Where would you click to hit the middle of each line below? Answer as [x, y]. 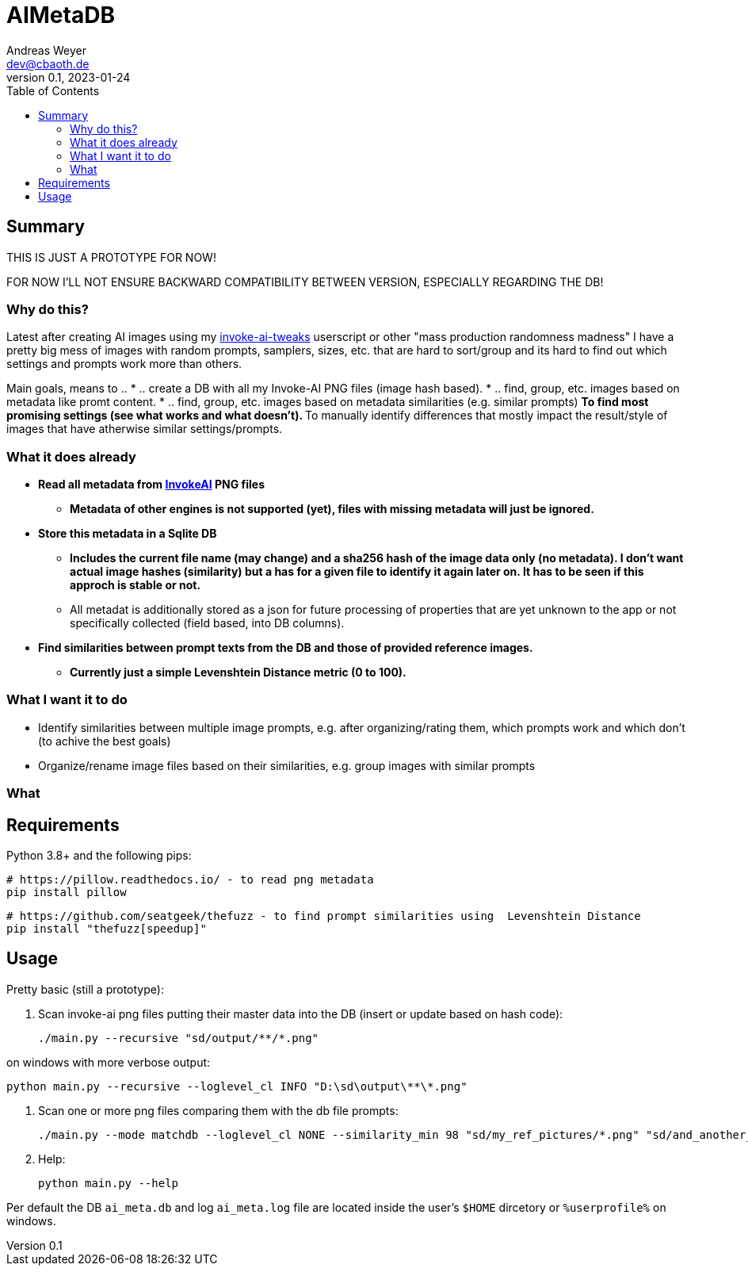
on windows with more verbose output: [109, 1062]
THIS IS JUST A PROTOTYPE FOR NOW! [111, 257]
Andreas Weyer [47, 50]
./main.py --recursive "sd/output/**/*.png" [179, 1038]
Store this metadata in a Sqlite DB [128, 534]
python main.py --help [109, 1183]
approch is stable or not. [135, 585]
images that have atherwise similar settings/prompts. [145, 429]
